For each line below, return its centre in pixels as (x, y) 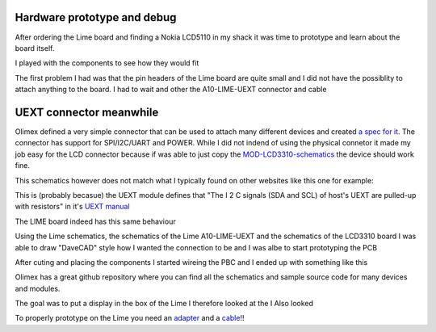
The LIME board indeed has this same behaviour (96, 221)
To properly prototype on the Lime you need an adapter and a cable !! (130, 318)
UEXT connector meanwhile (87, 112)
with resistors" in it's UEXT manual (72, 207)
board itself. (35, 48)
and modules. (38, 288)
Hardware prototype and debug (96, 17)
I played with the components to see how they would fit (107, 63)
